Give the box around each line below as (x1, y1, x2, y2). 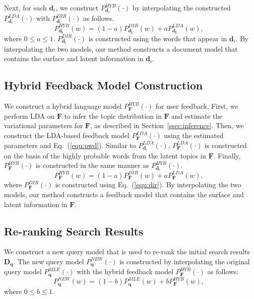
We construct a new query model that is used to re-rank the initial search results (4, 246, 250, 257)
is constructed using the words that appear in (88, 33, 227, 43)
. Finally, (213, 150, 241, 160)
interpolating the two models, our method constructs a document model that (4, 43, 238, 54)
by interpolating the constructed (132, 2, 231, 12)
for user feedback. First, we (155, 101, 238, 111)
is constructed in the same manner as (36, 160, 149, 170)
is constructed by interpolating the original (119, 256, 250, 266)
